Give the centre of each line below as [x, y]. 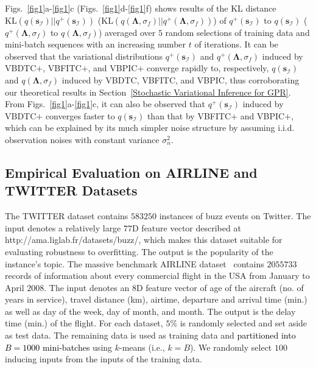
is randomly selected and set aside [244, 323]
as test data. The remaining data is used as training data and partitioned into [150, 335]
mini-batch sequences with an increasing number [96, 44]
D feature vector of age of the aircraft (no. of [220, 287]
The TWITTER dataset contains [67, 216]
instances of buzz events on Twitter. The [235, 216]
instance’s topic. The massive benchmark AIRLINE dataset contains [135, 263]
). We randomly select [231, 347]
